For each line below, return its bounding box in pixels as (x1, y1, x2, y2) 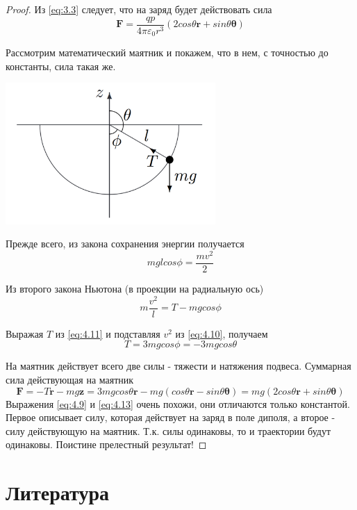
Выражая (6, 326, 44, 340)
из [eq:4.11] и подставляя (55, 326, 160, 340)
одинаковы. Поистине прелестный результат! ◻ (6, 437, 207, 452)
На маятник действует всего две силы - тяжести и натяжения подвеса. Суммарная (6, 359, 351, 373)
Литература (6, 478, 109, 507)
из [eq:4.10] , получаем (175, 326, 268, 340)
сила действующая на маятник (6, 372, 134, 386)
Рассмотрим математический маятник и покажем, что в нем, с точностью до (6, 45, 329, 60)
